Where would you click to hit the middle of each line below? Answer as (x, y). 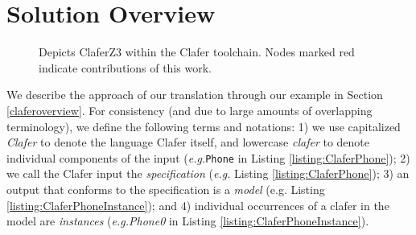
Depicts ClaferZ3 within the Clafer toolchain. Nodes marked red (197, 52)
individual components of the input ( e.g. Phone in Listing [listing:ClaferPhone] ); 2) (208, 157)
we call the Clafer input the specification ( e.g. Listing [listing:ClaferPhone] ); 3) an (208, 173)
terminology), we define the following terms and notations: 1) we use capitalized (204, 126)
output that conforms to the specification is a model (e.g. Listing (166, 189)
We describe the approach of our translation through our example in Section (195, 95)
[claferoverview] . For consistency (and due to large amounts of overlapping (189, 110)
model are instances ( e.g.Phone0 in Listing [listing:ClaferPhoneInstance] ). (188, 221)
